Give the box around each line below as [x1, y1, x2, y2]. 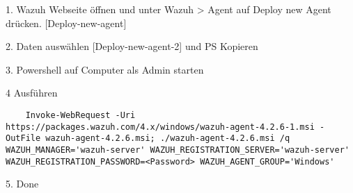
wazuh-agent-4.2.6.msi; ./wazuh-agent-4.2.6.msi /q [45, 133, 290, 144]
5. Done [6, 176, 39, 191]
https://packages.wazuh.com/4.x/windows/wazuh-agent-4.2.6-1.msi [6, 121, 315, 132]
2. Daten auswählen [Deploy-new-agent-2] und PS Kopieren [6, 39, 258, 53]
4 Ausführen [6, 85, 58, 100]
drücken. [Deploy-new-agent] [6, 15, 127, 30]
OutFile [6, 133, 41, 144]
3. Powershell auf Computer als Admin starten [6, 62, 204, 76]
